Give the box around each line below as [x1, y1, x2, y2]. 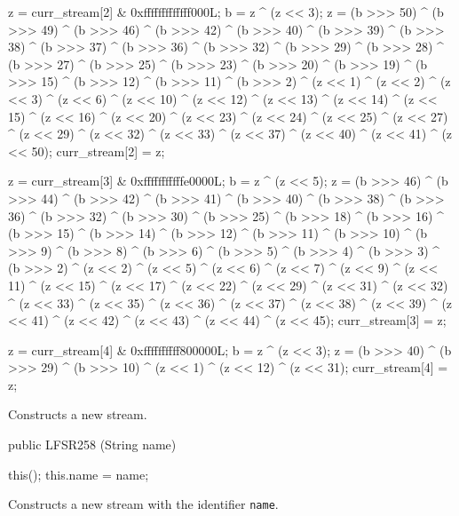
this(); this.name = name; [8, 464, 149, 483]
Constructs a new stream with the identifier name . [8, 495, 279, 513]
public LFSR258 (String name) [8, 435, 177, 454]
